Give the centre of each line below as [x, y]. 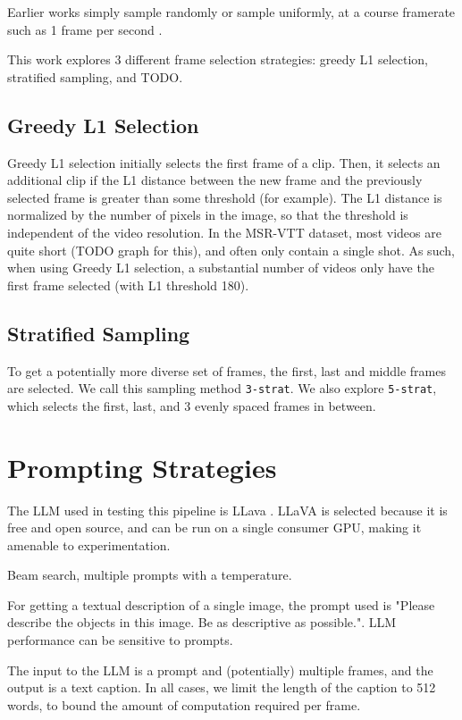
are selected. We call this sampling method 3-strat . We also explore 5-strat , [222, 388]
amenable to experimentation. [89, 544]
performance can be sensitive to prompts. [120, 640]
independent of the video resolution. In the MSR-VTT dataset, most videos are [224, 232]
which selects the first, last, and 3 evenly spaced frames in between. [192, 405]
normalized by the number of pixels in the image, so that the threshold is [208, 215]
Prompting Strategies [142, 467]
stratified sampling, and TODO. [95, 76]
